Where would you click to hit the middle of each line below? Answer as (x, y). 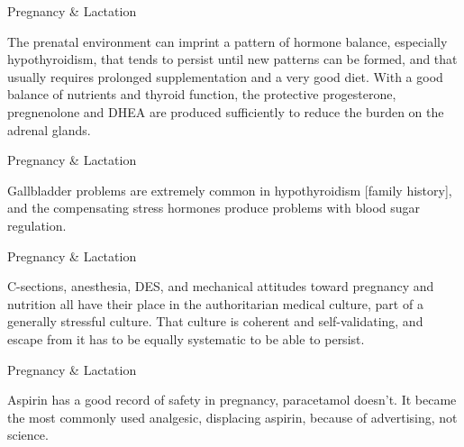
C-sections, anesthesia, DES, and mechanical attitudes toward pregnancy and (221, 286)
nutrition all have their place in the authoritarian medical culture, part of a (215, 303)
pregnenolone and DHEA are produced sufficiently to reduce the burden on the (226, 111)
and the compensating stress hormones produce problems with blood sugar (214, 208)
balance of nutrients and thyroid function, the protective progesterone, (202, 94)
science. (28, 435)
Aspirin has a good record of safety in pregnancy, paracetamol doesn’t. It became (232, 400)
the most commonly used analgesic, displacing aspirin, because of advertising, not (232, 417)
